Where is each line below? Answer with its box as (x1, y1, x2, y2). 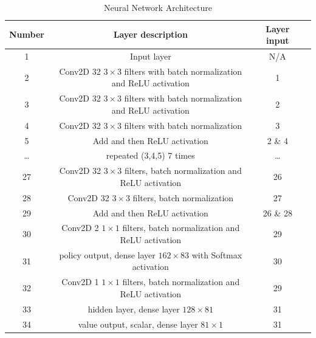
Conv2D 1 (61, 275, 99, 288)
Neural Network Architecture (104, 1, 212, 13)
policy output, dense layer (59, 248, 156, 261)
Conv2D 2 (61, 221, 99, 234)
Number (9, 28, 44, 41)
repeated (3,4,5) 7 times (106, 149, 195, 162)
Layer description (113, 28, 188, 41)
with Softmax (191, 248, 242, 261)
